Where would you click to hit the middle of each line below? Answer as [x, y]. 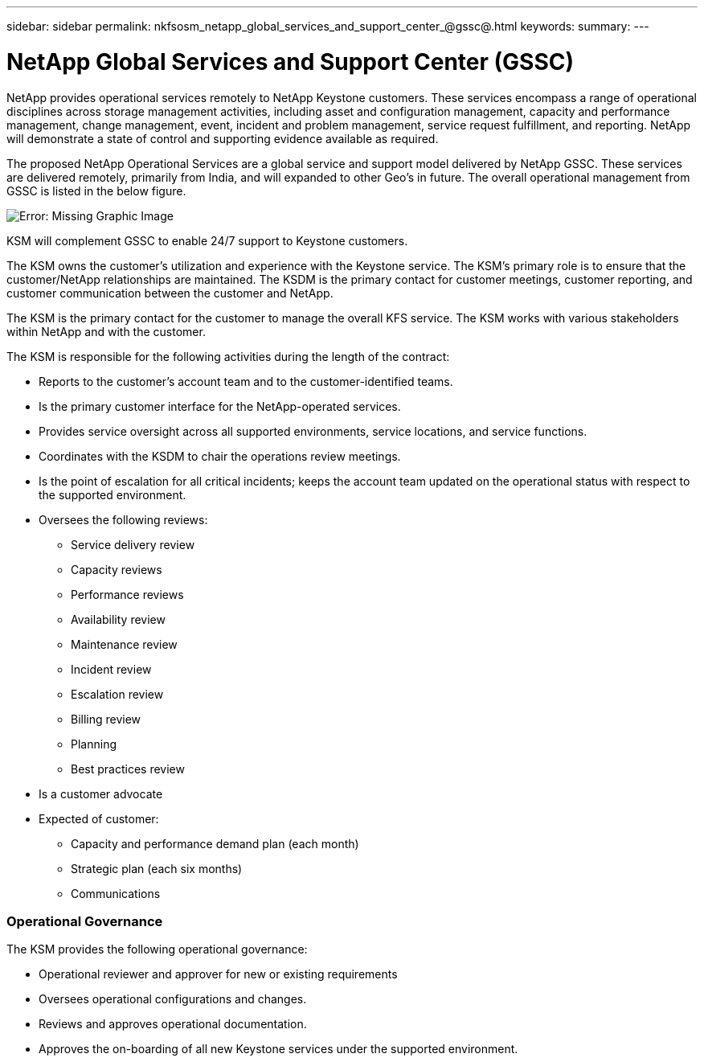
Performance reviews [127, 594]
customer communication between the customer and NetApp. [170, 293]
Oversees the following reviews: [123, 519]
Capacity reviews [117, 569]
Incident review [111, 669]
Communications [116, 893]
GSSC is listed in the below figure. [96, 191]
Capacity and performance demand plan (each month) [215, 843]
